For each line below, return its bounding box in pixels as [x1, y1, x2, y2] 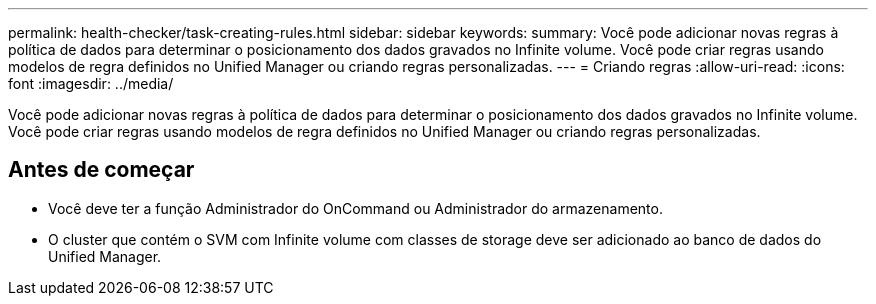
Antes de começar [8, 157, 195, 183]
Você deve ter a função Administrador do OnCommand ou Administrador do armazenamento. [48, 199, 663, 217]
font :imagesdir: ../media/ [8, 75, 174, 92]
